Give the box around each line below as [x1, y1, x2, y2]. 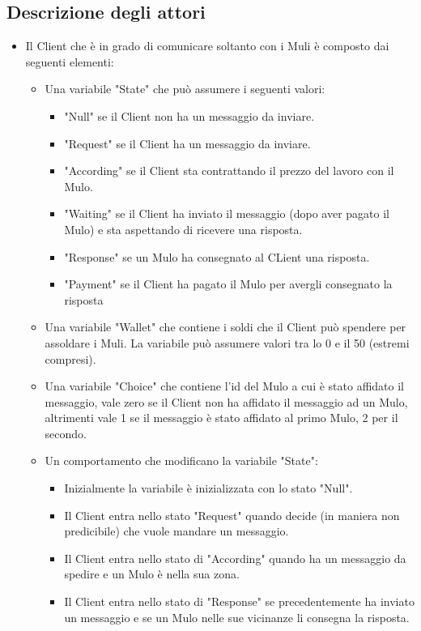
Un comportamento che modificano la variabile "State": [45, 452, 318, 469]
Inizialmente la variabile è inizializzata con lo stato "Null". [64, 480, 353, 497]
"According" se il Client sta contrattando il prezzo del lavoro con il [64, 162, 394, 179]
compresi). [45, 350, 96, 367]
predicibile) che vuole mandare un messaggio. [64, 522, 289, 539]
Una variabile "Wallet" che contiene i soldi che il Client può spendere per [45, 318, 406, 335]
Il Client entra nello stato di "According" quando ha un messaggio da [64, 549, 406, 566]
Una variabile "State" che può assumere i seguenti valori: [45, 80, 325, 97]
